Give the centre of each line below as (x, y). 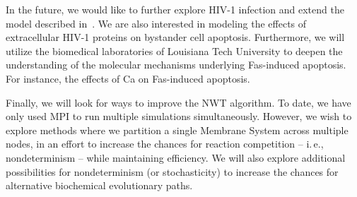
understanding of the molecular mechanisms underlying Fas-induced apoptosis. (176, 65)
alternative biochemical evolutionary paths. (99, 185)
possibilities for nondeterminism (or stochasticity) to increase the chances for (172, 171)
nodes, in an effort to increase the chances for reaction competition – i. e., (165, 144)
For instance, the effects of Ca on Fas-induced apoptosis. (128, 78)
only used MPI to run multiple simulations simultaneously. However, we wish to (179, 116)
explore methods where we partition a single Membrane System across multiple (177, 130)
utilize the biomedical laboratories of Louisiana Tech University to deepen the (174, 50)
